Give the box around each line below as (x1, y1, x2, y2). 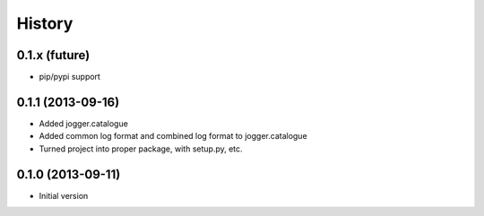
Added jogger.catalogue (39, 117, 129, 129)
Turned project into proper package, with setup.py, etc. (39, 143, 243, 154)
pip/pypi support (39, 72, 100, 82)
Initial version (39, 190, 89, 201)
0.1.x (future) (16, 48, 91, 63)
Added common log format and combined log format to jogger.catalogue (39, 131, 308, 142)
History (16, 13, 73, 33)
